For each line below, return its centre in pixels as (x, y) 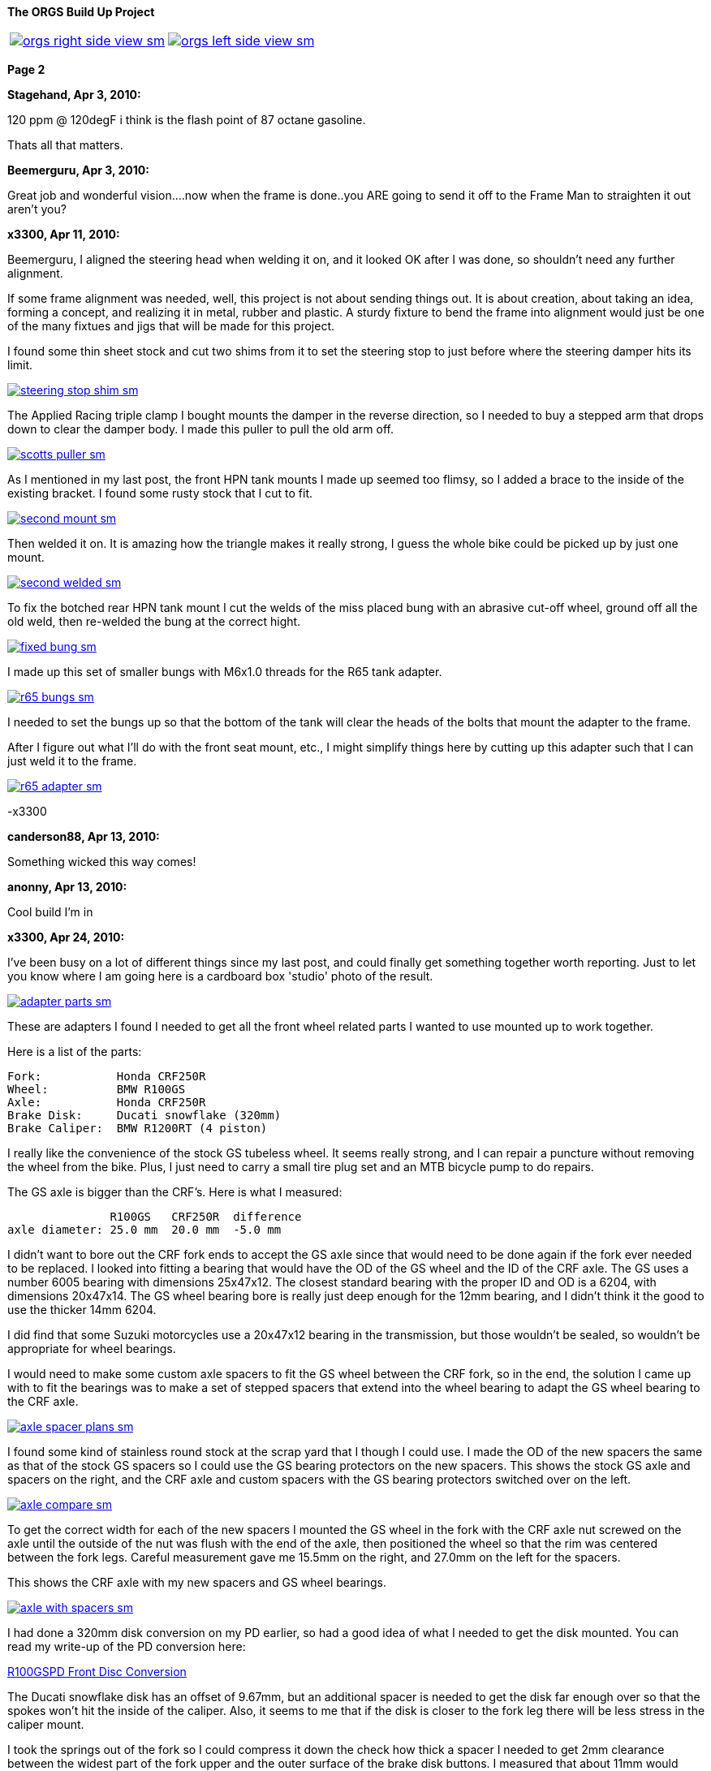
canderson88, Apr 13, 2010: (84, 836)
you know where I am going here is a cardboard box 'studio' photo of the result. (220, 976)
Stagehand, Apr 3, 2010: (74, 95)
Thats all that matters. (65, 145)
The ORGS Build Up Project (81, 12)
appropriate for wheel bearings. (92, 1349)
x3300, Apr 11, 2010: (64, 234)
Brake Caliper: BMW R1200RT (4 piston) (138, 1128)
